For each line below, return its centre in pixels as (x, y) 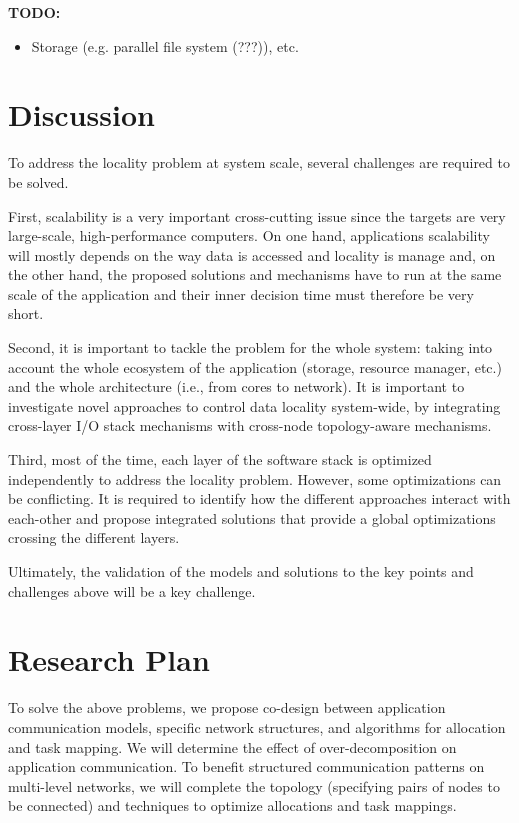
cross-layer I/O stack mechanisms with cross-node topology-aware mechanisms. (250, 425)
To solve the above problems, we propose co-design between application (227, 707)
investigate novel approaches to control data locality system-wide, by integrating (254, 405)
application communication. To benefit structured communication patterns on (246, 766)
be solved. (38, 181)
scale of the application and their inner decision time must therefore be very (241, 293)
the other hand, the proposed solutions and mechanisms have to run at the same (255, 274)
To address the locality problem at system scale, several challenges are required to (259, 162)
